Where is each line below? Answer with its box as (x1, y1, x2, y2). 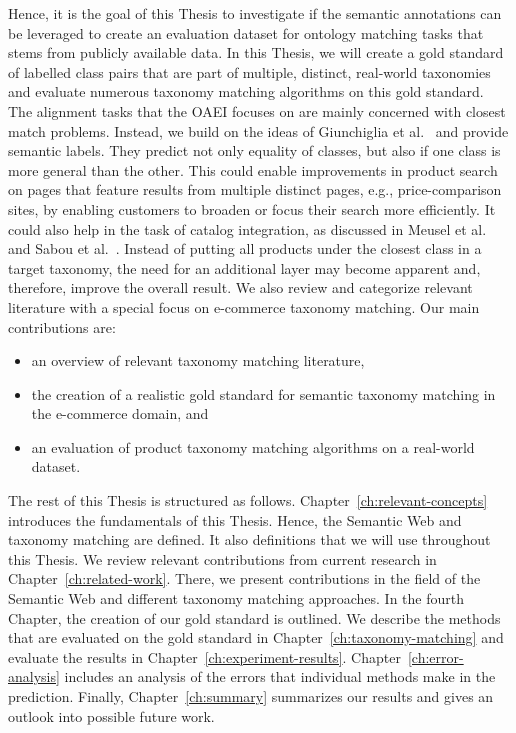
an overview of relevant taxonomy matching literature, (31, 350, 365, 371)
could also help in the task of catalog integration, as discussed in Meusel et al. (8, 218, 487, 239)
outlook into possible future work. (8, 705, 215, 726)
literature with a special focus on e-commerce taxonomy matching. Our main (8, 296, 480, 317)
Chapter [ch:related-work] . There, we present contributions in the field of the (8, 568, 481, 589)
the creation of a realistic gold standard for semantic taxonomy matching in (31, 383, 496, 404)
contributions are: (8, 316, 116, 337)
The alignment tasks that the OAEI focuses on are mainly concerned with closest (8, 100, 506, 121)
